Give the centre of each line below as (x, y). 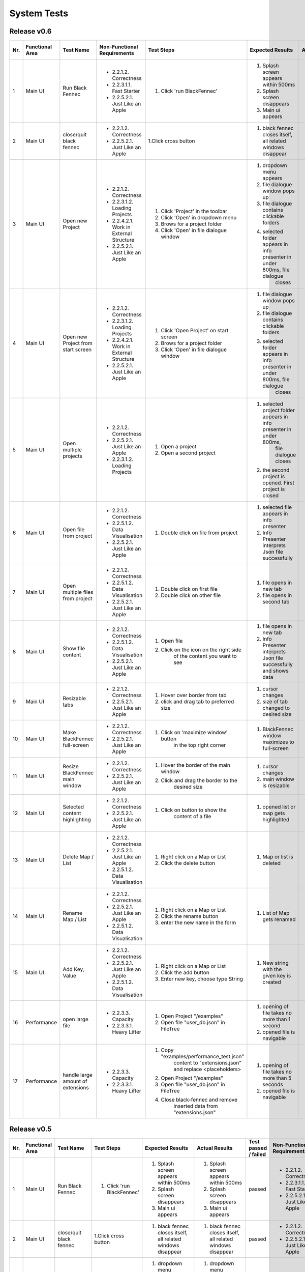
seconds (273, 1085)
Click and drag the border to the (199, 780)
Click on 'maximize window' (194, 733)
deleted (272, 863)
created (272, 982)
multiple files (78, 592)
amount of (75, 1081)
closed (271, 496)
